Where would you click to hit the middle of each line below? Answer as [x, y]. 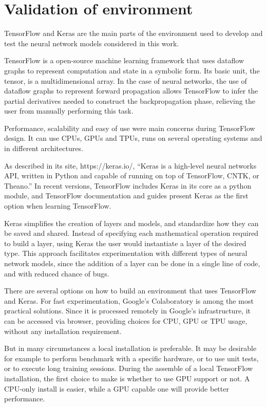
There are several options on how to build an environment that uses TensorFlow [130, 291]
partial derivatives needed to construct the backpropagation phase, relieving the [130, 100]
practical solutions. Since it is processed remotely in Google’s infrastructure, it [127, 311]
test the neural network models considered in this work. [92, 43]
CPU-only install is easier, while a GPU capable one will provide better [117, 388]
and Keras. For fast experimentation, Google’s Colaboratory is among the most [129, 300]
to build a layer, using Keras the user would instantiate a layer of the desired [125, 243]
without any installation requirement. [63, 331]
